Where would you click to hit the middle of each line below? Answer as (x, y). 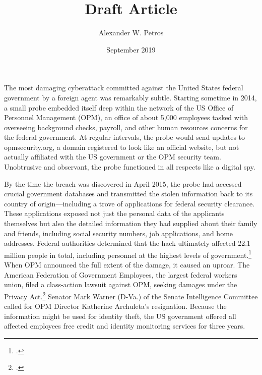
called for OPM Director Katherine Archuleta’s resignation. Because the (115, 306)
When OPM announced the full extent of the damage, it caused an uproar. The (127, 265)
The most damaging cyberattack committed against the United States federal (124, 88)
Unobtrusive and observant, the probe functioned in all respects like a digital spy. (130, 167)
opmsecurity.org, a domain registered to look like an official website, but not (122, 147)
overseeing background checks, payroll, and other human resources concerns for (126, 127)
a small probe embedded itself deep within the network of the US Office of (119, 107)
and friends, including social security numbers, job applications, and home (119, 233)
